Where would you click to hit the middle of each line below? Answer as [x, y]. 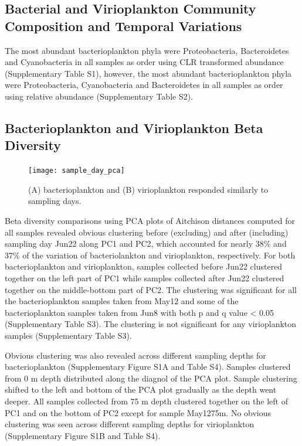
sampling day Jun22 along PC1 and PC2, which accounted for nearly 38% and [146, 244]
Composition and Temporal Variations [123, 25]
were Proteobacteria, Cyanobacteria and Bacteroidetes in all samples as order [144, 85]
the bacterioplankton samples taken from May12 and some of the [122, 301]
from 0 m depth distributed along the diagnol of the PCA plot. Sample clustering [151, 378]
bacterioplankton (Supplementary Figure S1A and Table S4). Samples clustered [148, 367]
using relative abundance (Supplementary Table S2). [99, 96]
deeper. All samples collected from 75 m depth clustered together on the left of [146, 401]
